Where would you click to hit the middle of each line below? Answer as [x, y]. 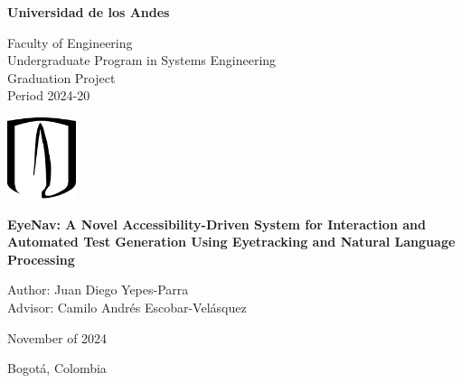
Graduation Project [61, 77]
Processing [41, 259]
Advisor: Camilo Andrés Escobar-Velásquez [127, 308]
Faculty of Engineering [70, 42]
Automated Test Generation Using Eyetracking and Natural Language [231, 242]
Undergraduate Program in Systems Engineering [142, 60]
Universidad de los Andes [89, 12]
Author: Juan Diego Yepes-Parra [98, 290]
